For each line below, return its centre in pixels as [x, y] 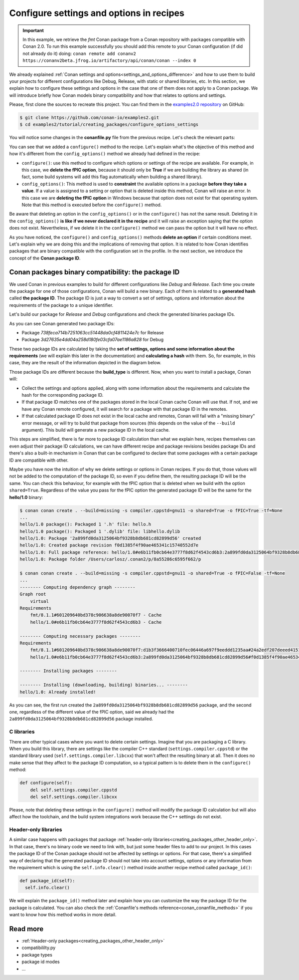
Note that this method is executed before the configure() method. [92, 205]
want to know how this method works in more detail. [63, 915]
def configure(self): [46, 783]
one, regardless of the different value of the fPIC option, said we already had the [92, 712]
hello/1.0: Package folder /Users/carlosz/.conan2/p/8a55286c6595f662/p [110, 559]
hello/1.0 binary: [26, 497]
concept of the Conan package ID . [45, 258]
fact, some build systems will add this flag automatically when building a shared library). [112, 177]
